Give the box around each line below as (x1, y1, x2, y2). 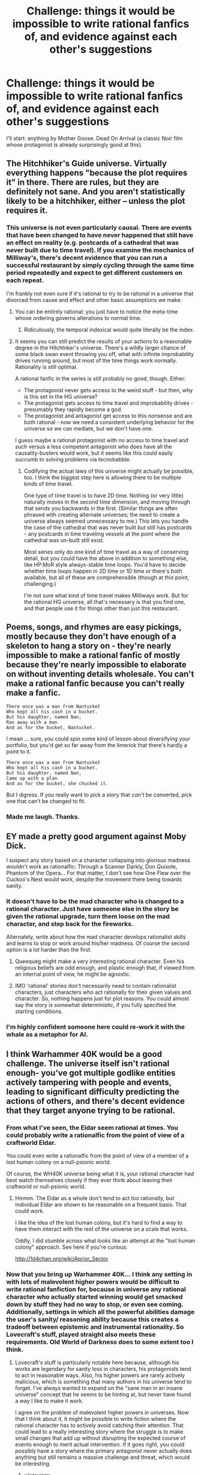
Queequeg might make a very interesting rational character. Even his (14, 958, 185, 965)
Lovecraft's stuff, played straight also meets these (6, 1331, 156, 1338)
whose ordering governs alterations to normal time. (14, 314, 142, 321)
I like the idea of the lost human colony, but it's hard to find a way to (14, 1219, 183, 1227)
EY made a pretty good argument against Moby (6, 831, 187, 842)
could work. (14, 1207, 45, 1215)
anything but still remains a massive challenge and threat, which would (14, 1454, 190, 1461)
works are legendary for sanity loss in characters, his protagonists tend (14, 1366, 191, 1373)
